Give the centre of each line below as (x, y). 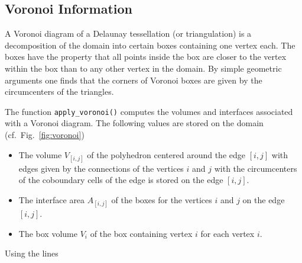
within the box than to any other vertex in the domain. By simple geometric (143, 68)
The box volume (48, 233)
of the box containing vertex (141, 233)
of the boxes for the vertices (162, 199)
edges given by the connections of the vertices (101, 168)
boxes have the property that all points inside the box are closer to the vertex (146, 57)
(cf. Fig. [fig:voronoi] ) (45, 135)
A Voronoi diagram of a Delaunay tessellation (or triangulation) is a (128, 33)
